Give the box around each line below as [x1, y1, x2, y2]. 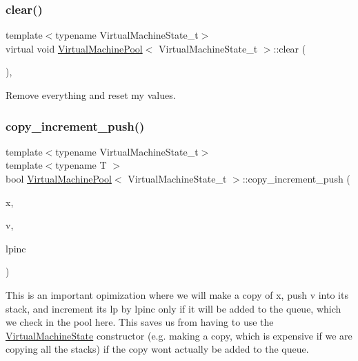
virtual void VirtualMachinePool [6, 41, 143, 55]
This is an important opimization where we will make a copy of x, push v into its [6, 287, 348, 302]
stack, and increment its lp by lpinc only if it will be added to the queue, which [6, 301, 341, 315]
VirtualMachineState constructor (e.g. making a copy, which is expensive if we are [6, 328, 352, 342]
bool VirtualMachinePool [6, 172, 112, 185]
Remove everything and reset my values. [6, 88, 176, 102]
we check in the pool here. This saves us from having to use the [6, 315, 274, 329]
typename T [55, 158, 107, 172]
